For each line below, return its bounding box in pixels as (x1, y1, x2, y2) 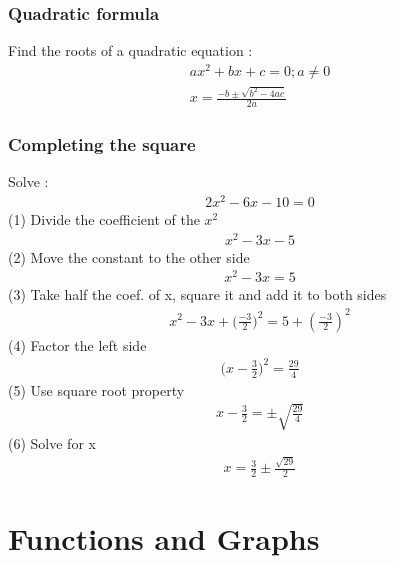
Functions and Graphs (8, 518, 320, 559)
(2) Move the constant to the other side (8, 246, 250, 267)
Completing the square (8, 132, 196, 157)
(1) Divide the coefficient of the (8, 209, 200, 230)
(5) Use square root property (8, 379, 185, 400)
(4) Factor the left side (8, 334, 147, 355)
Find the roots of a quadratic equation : (8, 40, 253, 61)
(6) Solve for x (8, 432, 96, 453)
